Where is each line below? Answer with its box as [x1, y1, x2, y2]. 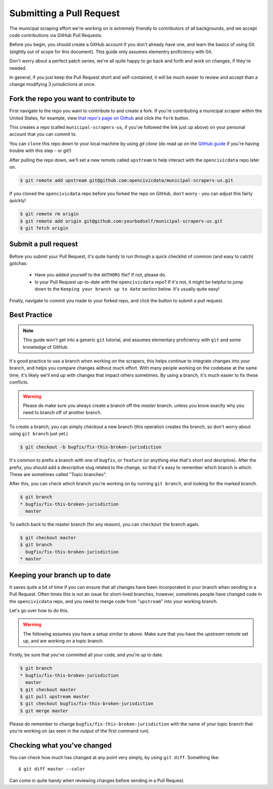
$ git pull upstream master [20, 694, 89, 700]
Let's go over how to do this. [9, 607, 69, 614]
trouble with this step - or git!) [9, 148, 72, 154]
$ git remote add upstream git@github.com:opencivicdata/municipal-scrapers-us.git [20, 177, 234, 183]
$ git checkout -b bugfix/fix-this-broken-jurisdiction [20, 444, 162, 450]
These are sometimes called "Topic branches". [9, 471, 107, 477]
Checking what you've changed [9, 741, 112, 750]
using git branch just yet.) [9, 431, 68, 437]
